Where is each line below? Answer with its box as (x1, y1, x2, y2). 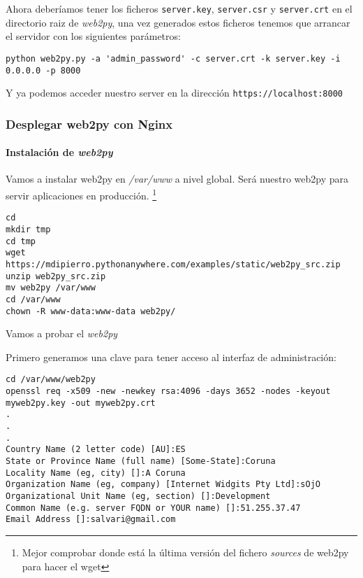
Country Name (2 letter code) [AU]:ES (6, 444, 186, 455)
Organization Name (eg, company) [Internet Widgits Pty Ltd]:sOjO (6, 479, 321, 490)
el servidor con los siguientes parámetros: (6, 29, 181, 43)
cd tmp (6, 236, 36, 246)
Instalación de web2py (6, 145, 113, 160)
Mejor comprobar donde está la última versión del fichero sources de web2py (22, 544, 349, 559)
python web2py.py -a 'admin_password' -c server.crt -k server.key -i (6, 53, 341, 64)
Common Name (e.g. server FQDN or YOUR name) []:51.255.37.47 (6, 502, 301, 513)
